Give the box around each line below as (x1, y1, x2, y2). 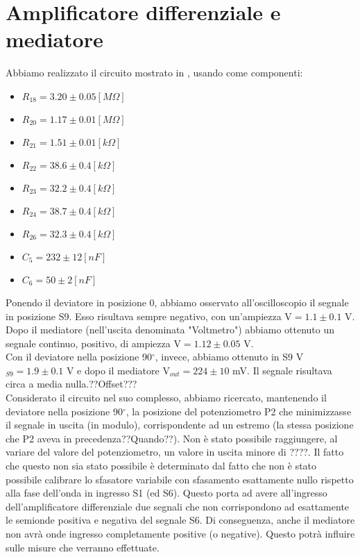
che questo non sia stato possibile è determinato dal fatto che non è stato (6, 458, 317, 473)
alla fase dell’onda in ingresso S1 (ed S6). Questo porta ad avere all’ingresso (6, 485, 327, 500)
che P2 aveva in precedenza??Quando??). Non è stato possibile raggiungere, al (6, 431, 338, 445)
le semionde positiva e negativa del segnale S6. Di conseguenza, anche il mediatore (6, 513, 355, 527)
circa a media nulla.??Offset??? (6, 376, 137, 391)
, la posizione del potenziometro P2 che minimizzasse (126, 404, 352, 418)
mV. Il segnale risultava (232, 363, 332, 377)
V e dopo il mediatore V (66, 363, 170, 377)
